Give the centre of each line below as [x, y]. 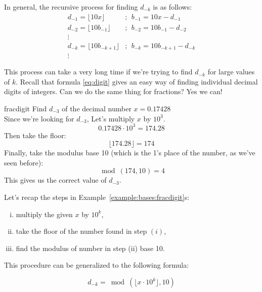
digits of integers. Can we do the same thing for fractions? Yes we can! [113, 91]
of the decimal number [97, 108]
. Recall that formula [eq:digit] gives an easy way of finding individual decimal [137, 81]
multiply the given [44, 214]
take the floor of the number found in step [81, 231]
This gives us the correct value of [55, 180]
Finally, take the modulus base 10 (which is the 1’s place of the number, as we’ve [130, 153]
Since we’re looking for [39, 118]
